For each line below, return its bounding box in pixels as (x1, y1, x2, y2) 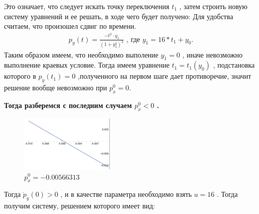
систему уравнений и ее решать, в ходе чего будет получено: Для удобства (4, 11, 233, 21)
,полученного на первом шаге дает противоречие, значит (78, 71, 251, 81)
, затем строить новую (179, 1, 248, 11)
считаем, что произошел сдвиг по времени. (4, 21, 137, 31)
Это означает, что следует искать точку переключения (4, 1, 169, 11)
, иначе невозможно (182, 49, 243, 60)
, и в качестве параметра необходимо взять (60, 189, 192, 199)
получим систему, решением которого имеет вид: (4, 200, 155, 211)
